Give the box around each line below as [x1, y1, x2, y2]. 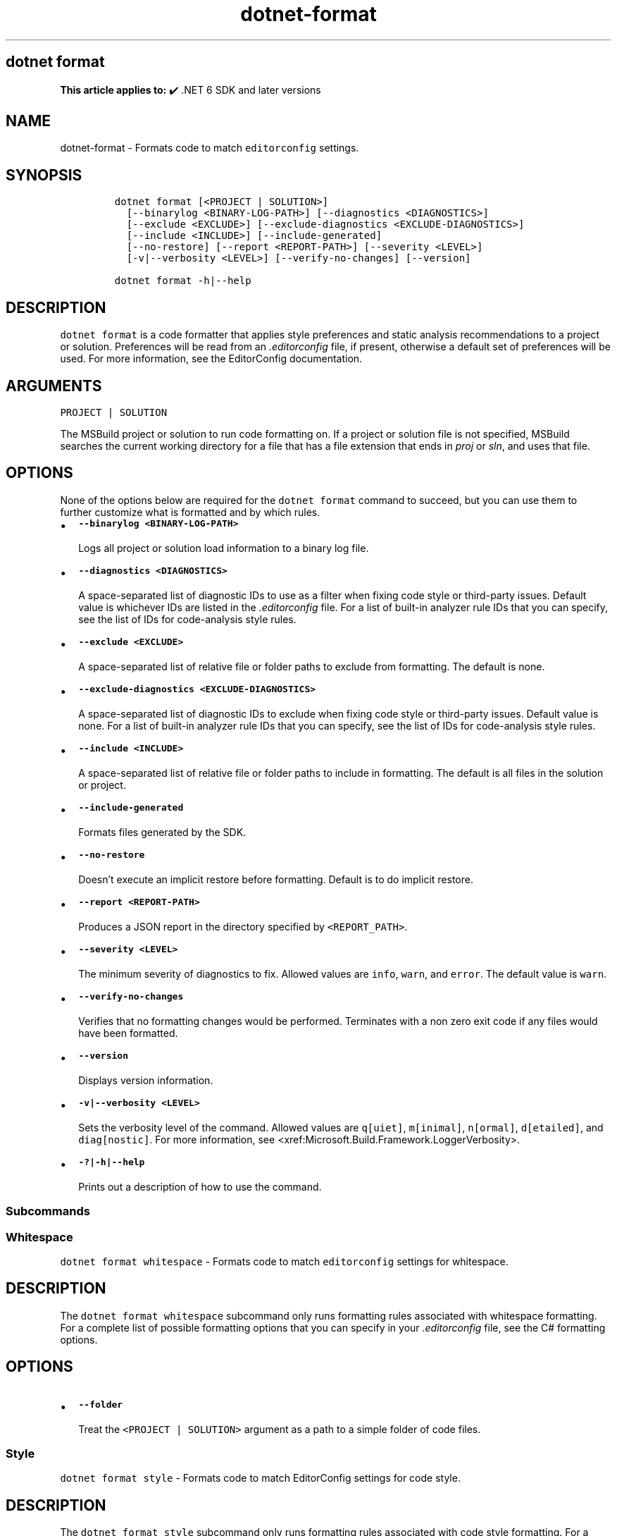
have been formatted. [78, 1026, 178, 1039]
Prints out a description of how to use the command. [78, 1180, 322, 1193]
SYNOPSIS [6, 166, 82, 184]
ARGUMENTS [6, 376, 102, 395]
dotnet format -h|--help [114, 275, 251, 287]
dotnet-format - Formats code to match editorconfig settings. [60, 142, 359, 154]
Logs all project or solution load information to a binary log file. [78, 541, 369, 554]
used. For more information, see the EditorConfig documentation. [60, 352, 363, 365]
